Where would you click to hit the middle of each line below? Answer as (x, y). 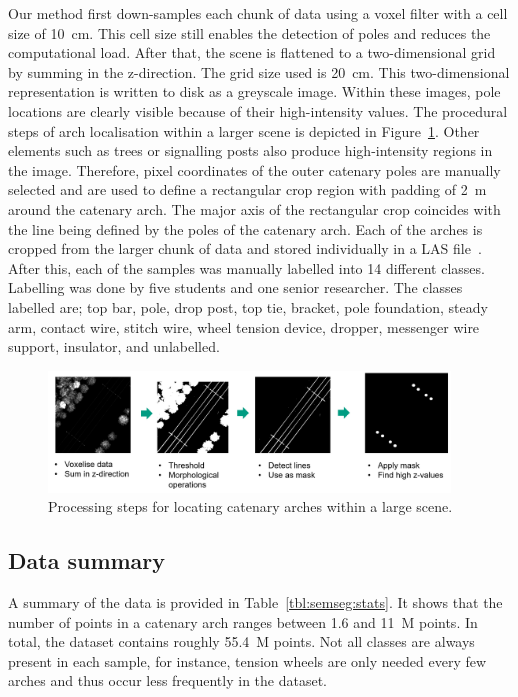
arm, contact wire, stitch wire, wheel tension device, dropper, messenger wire (244, 326)
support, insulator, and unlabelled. (114, 346)
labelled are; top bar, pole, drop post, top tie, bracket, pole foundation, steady (248, 306)
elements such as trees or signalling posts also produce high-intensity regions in (250, 150)
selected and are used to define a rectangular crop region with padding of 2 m (247, 189)
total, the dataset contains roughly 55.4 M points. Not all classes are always (241, 641)
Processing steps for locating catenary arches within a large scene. (250, 506)
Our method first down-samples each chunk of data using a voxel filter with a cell (258, 13)
